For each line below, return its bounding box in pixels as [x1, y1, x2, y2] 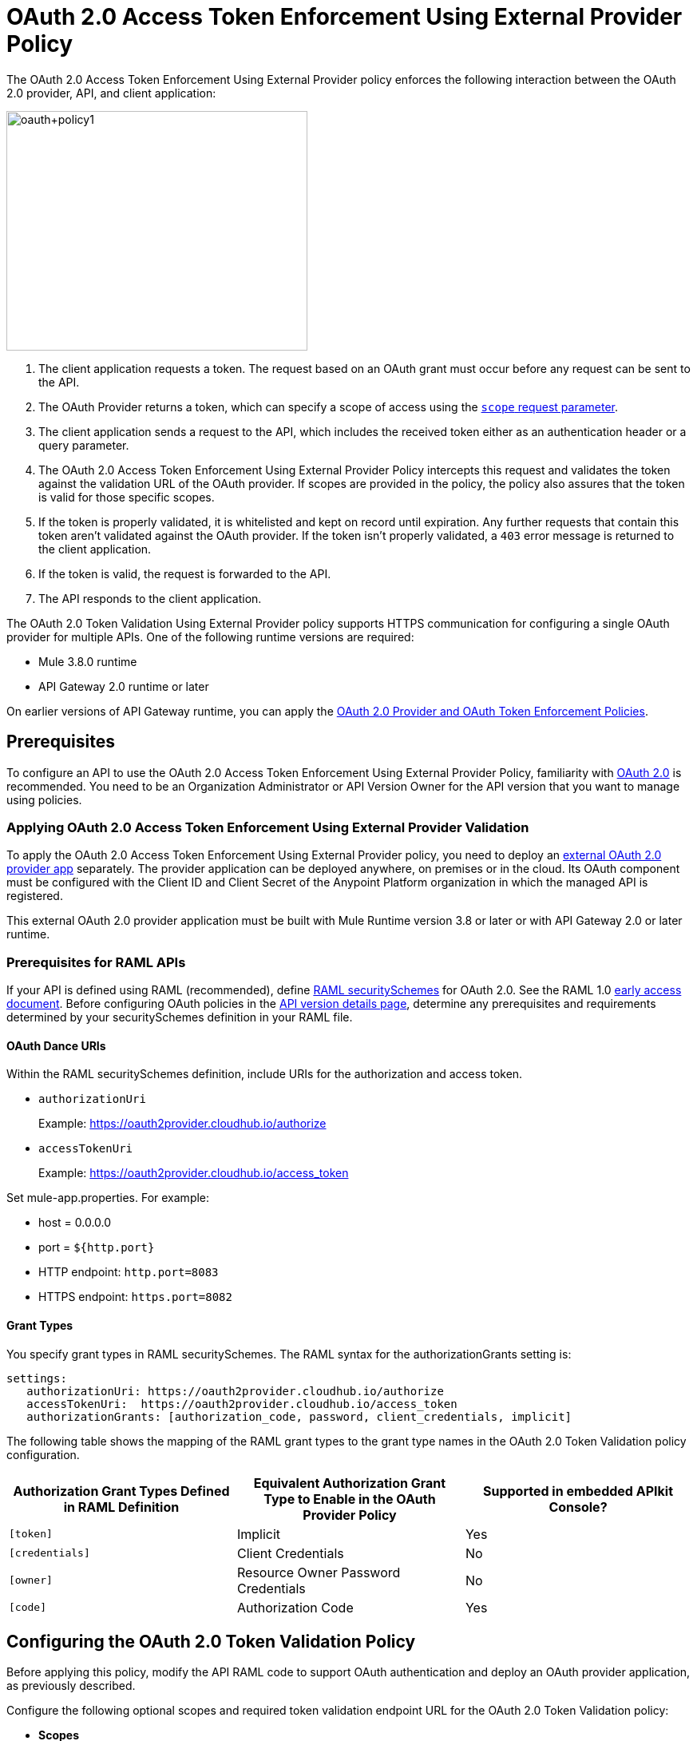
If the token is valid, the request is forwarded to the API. [38, 566, 331, 581]
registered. [6, 889, 63, 903]
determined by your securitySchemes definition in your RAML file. [6, 1010, 353, 1025]
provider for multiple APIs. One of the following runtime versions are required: [6, 629, 414, 644]
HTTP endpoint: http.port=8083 [38, 1265, 219, 1279]
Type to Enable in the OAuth [263, 1490, 436, 1507]
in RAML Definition [63, 1498, 180, 1515]
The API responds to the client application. [38, 591, 262, 605]
